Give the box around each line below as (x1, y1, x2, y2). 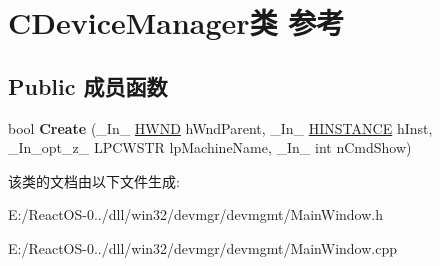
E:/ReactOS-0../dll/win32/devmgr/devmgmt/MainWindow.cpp (8, 237, 397, 258)
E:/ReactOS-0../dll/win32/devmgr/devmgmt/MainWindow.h (8, 204, 383, 225)
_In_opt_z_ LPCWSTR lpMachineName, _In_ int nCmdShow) (8, 137, 412, 158)
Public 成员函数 (8, 70, 168, 101)
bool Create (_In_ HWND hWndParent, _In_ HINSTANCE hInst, (8, 117, 433, 138)
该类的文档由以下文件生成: (8, 170, 180, 191)
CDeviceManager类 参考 (8, 2, 345, 43)
